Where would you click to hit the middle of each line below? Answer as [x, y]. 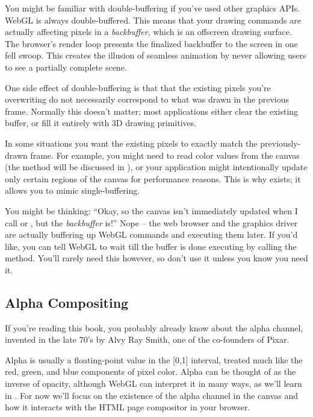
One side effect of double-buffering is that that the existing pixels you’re [138, 87]
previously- [280, 143]
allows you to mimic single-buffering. [73, 190]
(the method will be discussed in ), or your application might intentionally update [156, 167]
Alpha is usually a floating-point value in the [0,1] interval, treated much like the [154, 359]
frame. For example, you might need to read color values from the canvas [165, 155]
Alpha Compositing [67, 302]
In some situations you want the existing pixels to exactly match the [131, 143]
